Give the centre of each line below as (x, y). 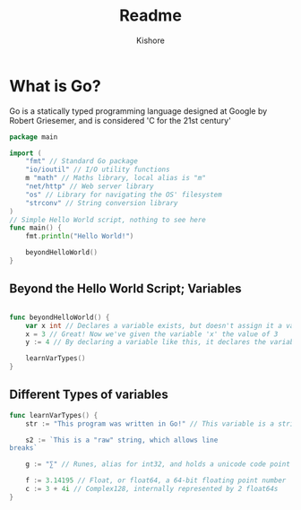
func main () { (36, 228)
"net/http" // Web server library (90, 186)
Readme (150, 16)
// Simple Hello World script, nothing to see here (107, 220)
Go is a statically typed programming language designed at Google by (138, 111)
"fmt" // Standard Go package (82, 161)
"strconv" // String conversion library (102, 203)
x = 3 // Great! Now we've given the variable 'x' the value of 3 (152, 334)
